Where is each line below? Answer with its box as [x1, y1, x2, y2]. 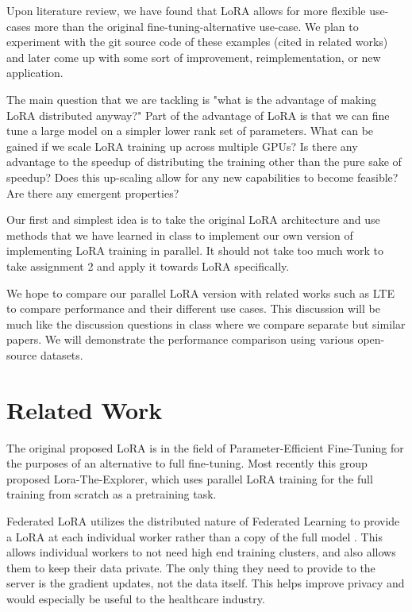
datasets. [40, 346, 83, 363]
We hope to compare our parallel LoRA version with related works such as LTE [6, 284, 395, 301]
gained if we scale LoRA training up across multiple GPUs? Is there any [6, 137, 358, 154]
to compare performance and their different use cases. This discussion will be [6, 300, 380, 317]
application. [6, 64, 64, 81]
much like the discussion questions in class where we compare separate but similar [6, 315, 406, 332]
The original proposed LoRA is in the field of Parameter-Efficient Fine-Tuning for [6, 439, 404, 456]
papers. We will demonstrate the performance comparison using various [6, 331, 354, 348]
